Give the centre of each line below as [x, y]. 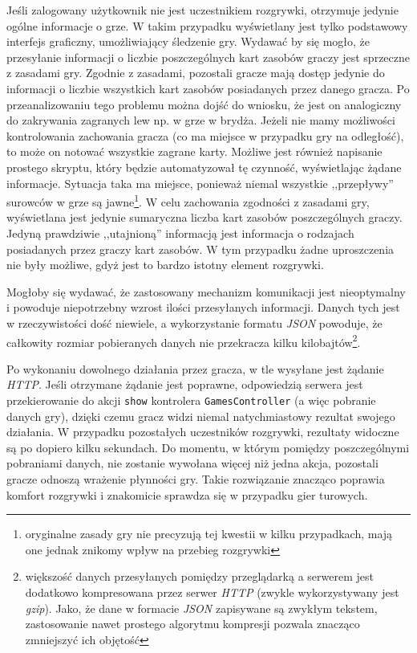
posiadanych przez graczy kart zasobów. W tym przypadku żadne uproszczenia [200, 249]
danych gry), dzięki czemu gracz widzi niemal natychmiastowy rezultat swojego [201, 416]
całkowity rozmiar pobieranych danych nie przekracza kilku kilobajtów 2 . [184, 341]
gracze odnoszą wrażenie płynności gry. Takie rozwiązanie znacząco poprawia [196, 479]
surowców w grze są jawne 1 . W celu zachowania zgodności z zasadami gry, [188, 200]
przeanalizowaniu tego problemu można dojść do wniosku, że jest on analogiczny [204, 104]
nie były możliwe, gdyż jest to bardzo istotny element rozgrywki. [165, 265]
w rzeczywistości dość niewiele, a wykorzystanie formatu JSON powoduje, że [194, 322]
